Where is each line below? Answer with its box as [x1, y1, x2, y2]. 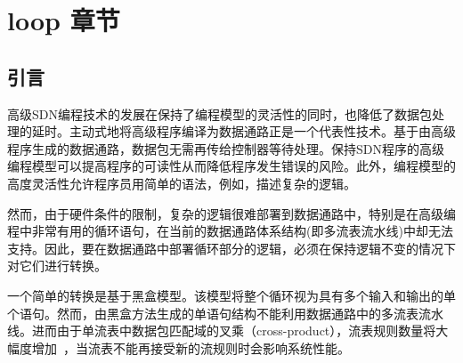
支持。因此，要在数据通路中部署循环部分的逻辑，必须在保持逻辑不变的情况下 [7, 238, 456, 257]
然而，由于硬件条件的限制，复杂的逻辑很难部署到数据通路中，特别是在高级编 [7, 204, 456, 222]
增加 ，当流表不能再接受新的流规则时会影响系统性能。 [31, 338, 350, 357]
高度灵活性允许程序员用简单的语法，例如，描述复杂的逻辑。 [7, 173, 356, 192]
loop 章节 [7, 2, 120, 38]
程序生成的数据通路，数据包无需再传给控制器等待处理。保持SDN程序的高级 [7, 139, 444, 157]
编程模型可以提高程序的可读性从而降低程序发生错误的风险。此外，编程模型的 [7, 157, 456, 175]
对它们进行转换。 [7, 256, 107, 275]
